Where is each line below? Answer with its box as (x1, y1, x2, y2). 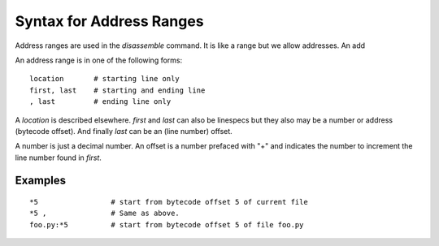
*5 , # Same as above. (29, 209, 180, 218)
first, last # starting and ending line (29, 85, 206, 95)
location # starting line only (29, 74, 180, 84)
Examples (15, 174, 67, 188)
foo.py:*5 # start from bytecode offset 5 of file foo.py (29, 220, 304, 229)
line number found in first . (15, 153, 102, 162)
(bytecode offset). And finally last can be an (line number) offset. (15, 126, 233, 136)
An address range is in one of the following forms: (15, 55, 183, 65)
